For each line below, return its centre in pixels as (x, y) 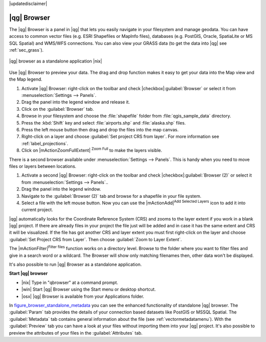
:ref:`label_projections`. (45, 143)
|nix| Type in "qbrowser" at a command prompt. (70, 282)
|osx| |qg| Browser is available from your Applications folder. (83, 296)
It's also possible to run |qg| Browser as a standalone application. (75, 264)
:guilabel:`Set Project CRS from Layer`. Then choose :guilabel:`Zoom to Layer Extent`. (96, 239)
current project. (37, 210)
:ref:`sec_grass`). (26, 50)
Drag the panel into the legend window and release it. (76, 102)
